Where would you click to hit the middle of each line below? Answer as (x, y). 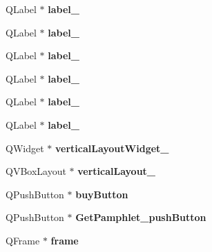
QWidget (25, 148)
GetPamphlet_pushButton (141, 217)
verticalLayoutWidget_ (112, 148)
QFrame (23, 240)
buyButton (102, 194)
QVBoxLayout (36, 171)
